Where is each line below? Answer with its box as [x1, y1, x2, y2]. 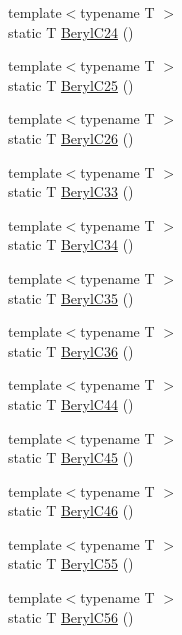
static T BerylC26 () [8, 127, 134, 148]
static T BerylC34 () [8, 234, 134, 255]
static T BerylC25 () [8, 74, 134, 95]
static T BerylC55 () [8, 553, 134, 574]
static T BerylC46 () [8, 500, 134, 521]
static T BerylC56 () [8, 606, 134, 627]
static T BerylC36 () [8, 340, 134, 361]
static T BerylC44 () [8, 393, 134, 414]
